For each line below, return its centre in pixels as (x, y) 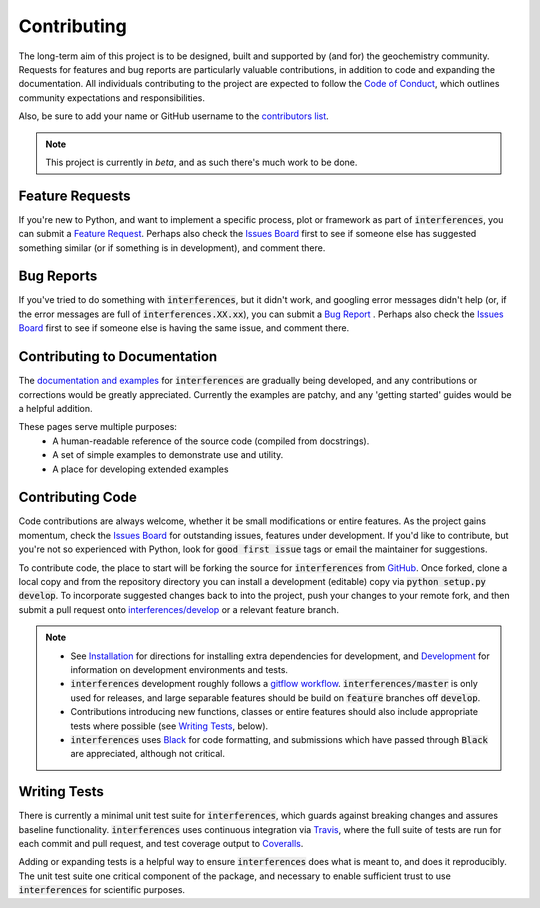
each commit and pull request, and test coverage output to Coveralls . (161, 843)
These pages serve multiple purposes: (97, 427)
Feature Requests (74, 195)
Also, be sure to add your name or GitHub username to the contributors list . (173, 116)
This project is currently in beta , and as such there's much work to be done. (201, 162)
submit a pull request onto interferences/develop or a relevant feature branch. (179, 609)
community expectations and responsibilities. (111, 97)
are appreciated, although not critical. (147, 754)
